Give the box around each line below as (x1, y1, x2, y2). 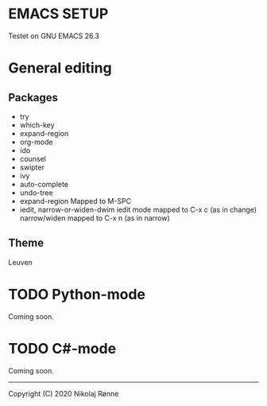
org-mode (19, 137, 53, 146)
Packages (8, 91, 58, 104)
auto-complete (19, 179, 69, 189)
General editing (8, 59, 113, 77)
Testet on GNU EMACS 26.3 (8, 31, 100, 41)
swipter (19, 162, 45, 172)
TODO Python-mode (8, 285, 145, 303)
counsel (19, 154, 46, 163)
